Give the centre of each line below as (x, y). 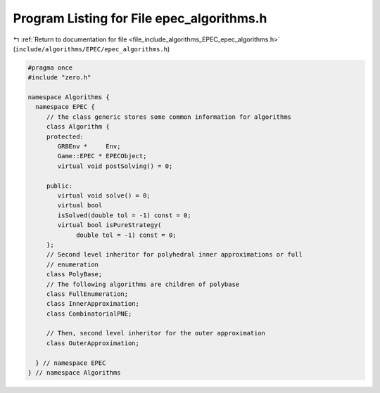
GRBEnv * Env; (89, 147)
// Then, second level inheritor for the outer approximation (156, 333)
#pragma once (50, 67)
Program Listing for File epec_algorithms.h (140, 18)
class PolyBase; (74, 275)
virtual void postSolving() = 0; (115, 166)
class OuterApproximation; (93, 343)
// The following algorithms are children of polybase (143, 284)
